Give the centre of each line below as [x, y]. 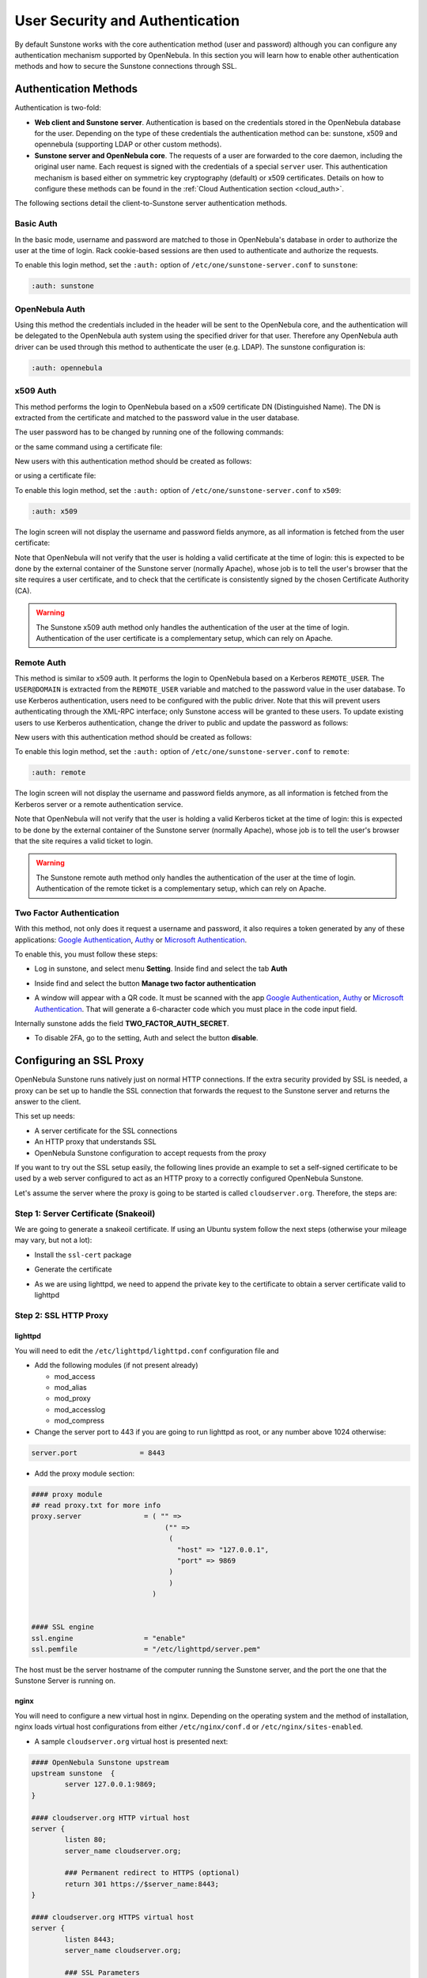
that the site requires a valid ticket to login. [84, 841]
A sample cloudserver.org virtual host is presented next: [131, 1741]
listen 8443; [90, 1939]
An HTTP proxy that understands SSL [96, 1142]
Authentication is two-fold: [58, 108]
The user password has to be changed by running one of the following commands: [149, 432]
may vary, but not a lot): [53, 1240]
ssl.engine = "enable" [108, 1638]
